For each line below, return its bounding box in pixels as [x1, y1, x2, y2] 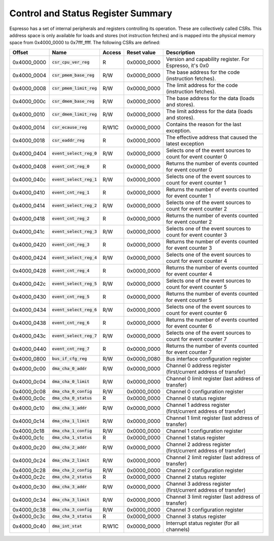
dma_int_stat [52, 524, 82, 529]
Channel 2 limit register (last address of [165, 454, 260, 461]
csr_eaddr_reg [52, 138, 85, 143]
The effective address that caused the [165, 134, 257, 141]
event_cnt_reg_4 [52, 268, 90, 274]
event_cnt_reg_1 [52, 190, 90, 195]
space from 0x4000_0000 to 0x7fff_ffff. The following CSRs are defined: [9, 40, 161, 46]
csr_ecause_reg [52, 125, 87, 130]
